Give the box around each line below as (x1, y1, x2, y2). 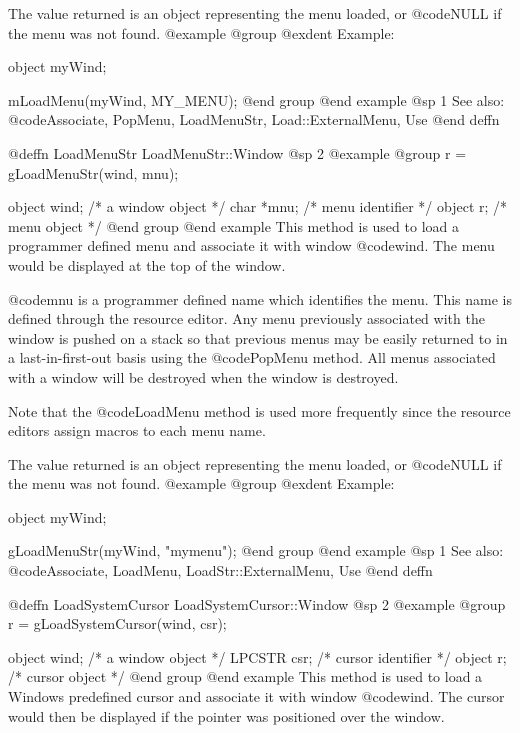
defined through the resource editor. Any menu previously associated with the (8, 308, 485, 329)
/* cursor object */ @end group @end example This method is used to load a (8, 666, 483, 687)
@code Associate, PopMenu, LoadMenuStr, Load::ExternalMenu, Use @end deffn (8, 109, 500, 130)
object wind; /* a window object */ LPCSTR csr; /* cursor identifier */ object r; (8, 646, 507, 667)
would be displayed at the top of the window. (8, 254, 286, 275)
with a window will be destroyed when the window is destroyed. (8, 366, 399, 387)
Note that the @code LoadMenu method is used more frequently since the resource (8, 400, 511, 421)
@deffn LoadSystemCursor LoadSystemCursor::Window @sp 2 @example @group (8, 593, 506, 614)
